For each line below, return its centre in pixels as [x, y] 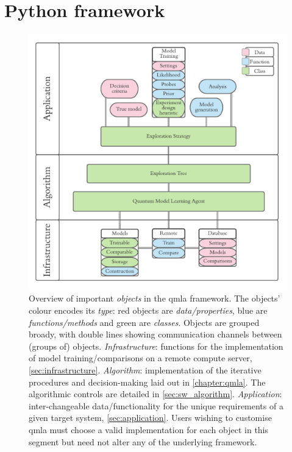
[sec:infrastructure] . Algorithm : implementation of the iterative [145, 369]
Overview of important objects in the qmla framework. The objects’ [155, 298]
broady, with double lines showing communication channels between [155, 334]
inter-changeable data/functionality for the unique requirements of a [156, 405]
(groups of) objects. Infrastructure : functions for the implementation [156, 346]
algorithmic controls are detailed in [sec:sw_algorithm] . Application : [155, 394]
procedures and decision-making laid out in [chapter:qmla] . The [147, 382]
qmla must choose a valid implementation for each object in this [149, 429]
